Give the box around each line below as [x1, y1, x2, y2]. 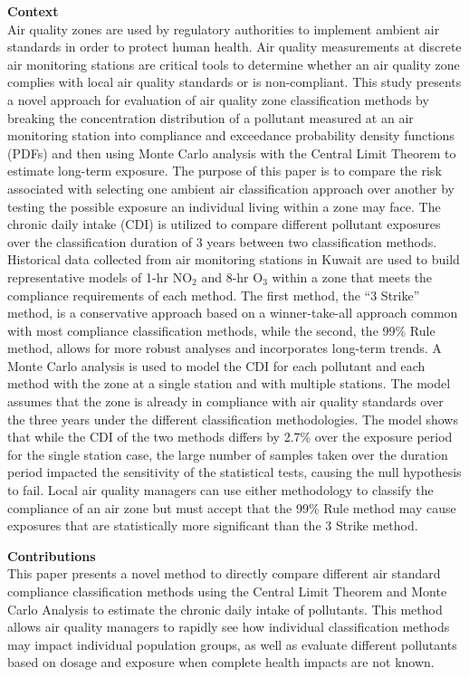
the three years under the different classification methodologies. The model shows [7, 409, 458, 428]
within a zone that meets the [272, 267, 433, 286]
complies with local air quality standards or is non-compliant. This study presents [7, 72, 462, 91]
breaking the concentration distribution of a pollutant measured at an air [7, 108, 414, 127]
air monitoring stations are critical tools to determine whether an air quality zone [7, 54, 460, 73]
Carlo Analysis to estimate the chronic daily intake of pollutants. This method [7, 599, 443, 618]
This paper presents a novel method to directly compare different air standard [7, 564, 441, 583]
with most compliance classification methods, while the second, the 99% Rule [7, 320, 435, 339]
